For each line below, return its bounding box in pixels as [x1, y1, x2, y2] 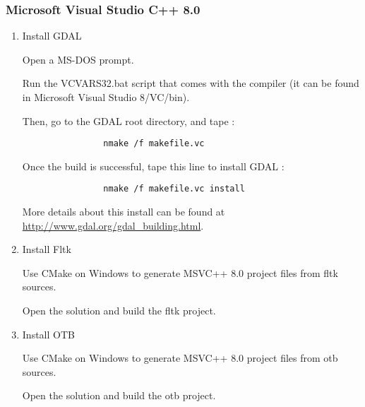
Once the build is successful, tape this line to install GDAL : [22, 158, 285, 173]
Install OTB [22, 326, 75, 341]
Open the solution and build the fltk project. [22, 303, 216, 318]
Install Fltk [22, 242, 71, 256]
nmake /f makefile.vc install [103, 184, 245, 194]
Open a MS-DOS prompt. [22, 52, 134, 66]
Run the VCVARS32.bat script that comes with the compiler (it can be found [22, 76, 359, 90]
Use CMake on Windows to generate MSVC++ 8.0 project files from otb [22, 350, 338, 365]
